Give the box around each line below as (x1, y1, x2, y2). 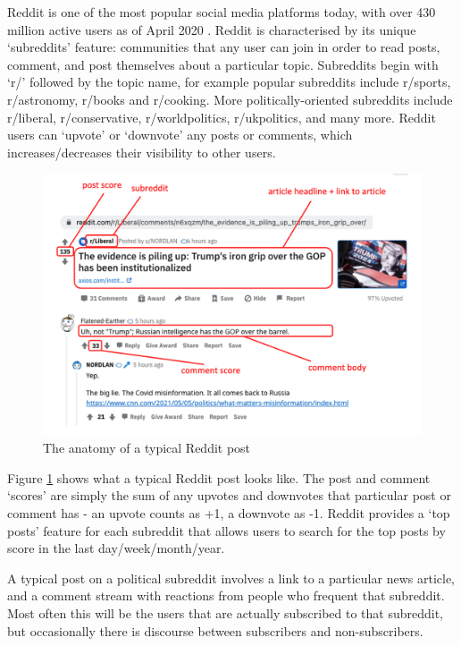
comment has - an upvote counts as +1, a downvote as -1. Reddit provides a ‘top (7, 504, 450, 523)
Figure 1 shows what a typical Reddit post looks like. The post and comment (7, 468, 431, 487)
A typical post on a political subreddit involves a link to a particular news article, (7, 568, 455, 587)
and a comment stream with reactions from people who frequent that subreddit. (7, 586, 445, 605)
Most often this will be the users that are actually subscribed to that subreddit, (7, 604, 443, 623)
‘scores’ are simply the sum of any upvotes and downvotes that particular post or (7, 486, 451, 505)
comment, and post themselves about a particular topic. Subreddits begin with (7, 55, 439, 73)
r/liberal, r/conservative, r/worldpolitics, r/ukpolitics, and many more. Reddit (7, 107, 436, 126)
